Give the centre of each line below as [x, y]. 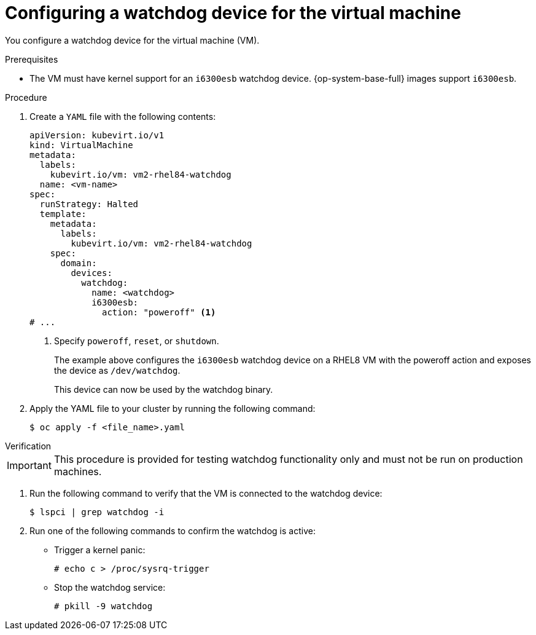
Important [29, 465]
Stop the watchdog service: [110, 587]
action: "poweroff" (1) [159, 312]
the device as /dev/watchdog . [117, 370]
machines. [78, 471]
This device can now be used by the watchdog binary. [164, 389]
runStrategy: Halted [89, 204]
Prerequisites [32, 59]
